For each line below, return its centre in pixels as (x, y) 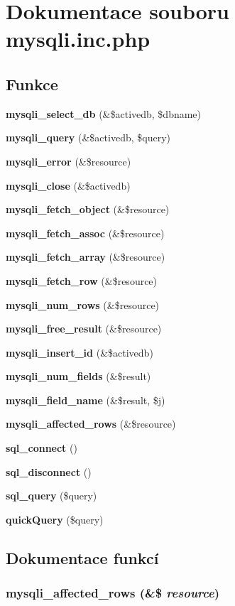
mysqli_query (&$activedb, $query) (88, 137)
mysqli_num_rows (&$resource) (83, 304)
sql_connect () (42, 448)
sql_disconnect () (49, 471)
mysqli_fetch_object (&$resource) (88, 209)
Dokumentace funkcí (82, 557)
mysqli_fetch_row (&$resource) (82, 280)
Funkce (32, 83)
